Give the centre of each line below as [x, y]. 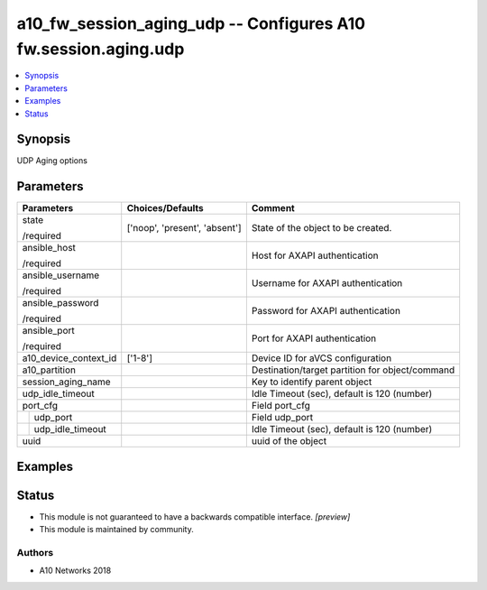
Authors [35, 553]
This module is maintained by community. [116, 530]
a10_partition [49, 370]
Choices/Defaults [165, 208]
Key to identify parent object [312, 382]
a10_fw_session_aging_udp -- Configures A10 [191, 23]
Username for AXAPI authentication [327, 283]
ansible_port [49, 331]
